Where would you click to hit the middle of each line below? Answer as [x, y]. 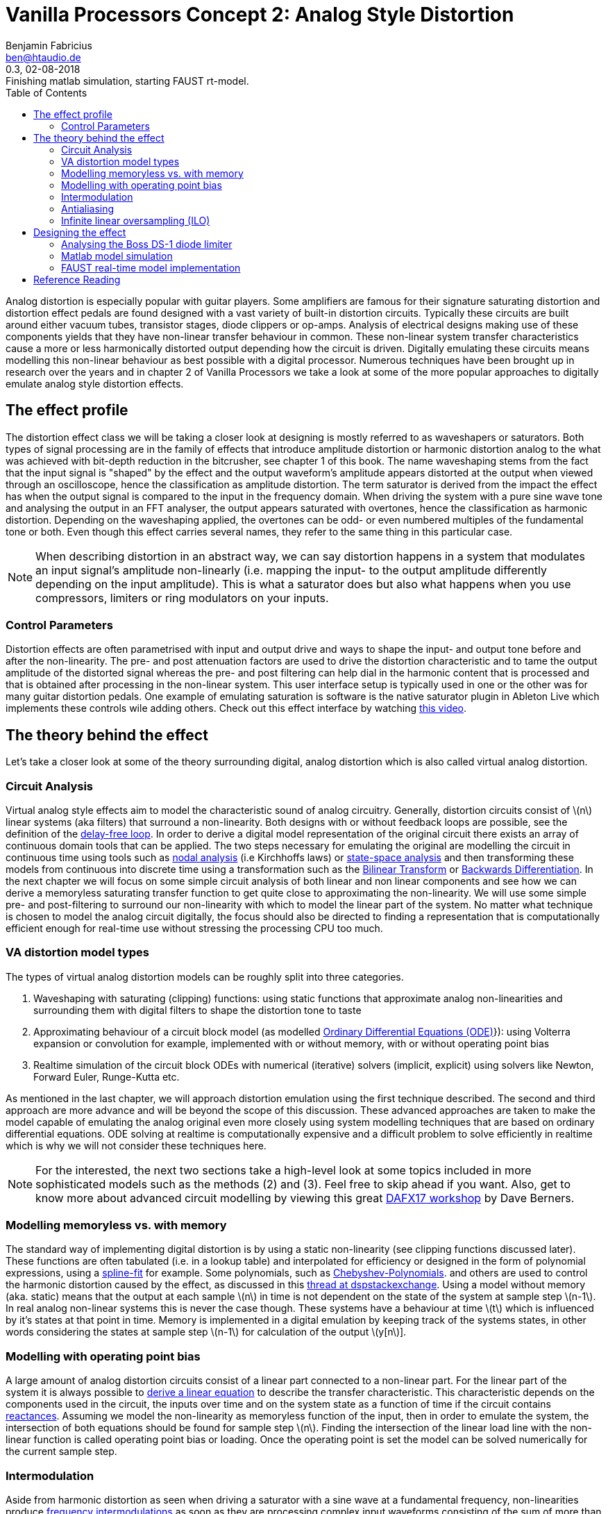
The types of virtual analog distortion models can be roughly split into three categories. [205, 976]
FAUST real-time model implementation [151, 267]
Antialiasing [88, 208]
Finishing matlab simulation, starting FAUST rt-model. [127, 81]
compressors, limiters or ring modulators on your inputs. [182, 598]
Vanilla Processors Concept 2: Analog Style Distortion [260, 15]
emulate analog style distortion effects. [95, 383]
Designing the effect [80, 232]
